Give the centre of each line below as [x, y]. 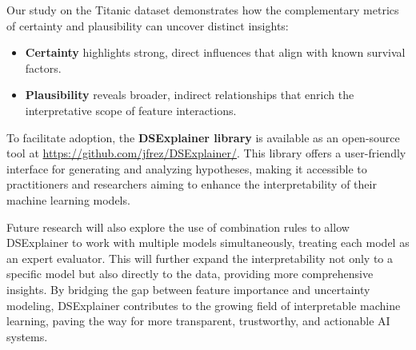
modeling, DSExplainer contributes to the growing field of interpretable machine [204, 305]
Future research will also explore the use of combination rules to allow [178, 227]
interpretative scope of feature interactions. [131, 110]
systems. [27, 336]
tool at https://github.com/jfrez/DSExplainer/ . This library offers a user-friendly [206, 153]
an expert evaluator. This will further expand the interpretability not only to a [200, 258]
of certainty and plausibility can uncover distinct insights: [148, 25]
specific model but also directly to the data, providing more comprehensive [190, 274]
